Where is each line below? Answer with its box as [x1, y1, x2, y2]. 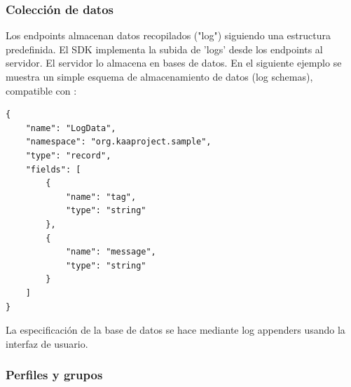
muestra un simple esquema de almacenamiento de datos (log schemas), [6, 69, 313, 83]
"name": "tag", [65, 191, 137, 202]
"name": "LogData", [25, 123, 116, 133]
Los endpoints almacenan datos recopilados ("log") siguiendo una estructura [6, 28, 331, 43]
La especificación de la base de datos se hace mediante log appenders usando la [6, 322, 345, 337]
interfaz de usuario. [6, 336, 88, 351]
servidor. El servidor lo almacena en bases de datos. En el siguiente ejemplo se [6, 55, 342, 70]
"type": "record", [25, 150, 111, 161]
